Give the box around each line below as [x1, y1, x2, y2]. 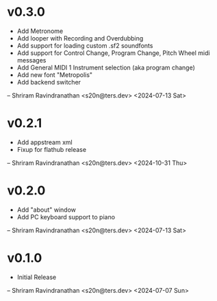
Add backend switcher [16, 78, 81, 86]
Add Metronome [16, 27, 64, 35]
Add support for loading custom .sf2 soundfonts [16, 41, 153, 49]
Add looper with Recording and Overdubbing [16, 34, 144, 42]
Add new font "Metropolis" [16, 70, 93, 79]
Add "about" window [16, 205, 77, 214]
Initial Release [16, 273, 57, 281]
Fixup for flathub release [16, 145, 87, 153]
